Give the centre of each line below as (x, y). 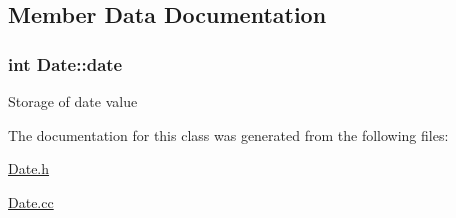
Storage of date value (73, 101)
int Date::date (65, 63)
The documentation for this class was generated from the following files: (228, 134)
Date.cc (31, 201)
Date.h (29, 168)
